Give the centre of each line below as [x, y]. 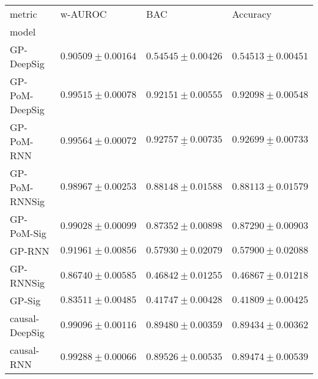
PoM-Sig [28, 233]
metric [24, 14]
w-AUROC [83, 14]
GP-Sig [25, 300]
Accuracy [252, 14]
